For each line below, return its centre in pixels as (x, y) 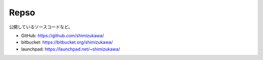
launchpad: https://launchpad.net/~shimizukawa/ (71, 49)
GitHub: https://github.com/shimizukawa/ (63, 36)
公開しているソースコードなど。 (41, 27)
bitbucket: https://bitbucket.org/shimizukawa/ (67, 42)
